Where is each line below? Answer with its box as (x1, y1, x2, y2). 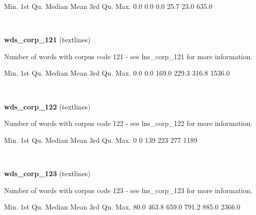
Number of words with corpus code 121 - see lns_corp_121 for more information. (4, 51, 253, 61)
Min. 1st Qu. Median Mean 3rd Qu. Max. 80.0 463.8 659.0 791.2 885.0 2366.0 (4, 202, 241, 212)
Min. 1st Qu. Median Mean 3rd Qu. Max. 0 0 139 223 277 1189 (4, 134, 197, 145)
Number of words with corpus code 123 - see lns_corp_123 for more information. (4, 185, 253, 195)
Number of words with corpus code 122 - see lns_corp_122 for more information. (4, 118, 253, 128)
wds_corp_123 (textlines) (4, 168, 91, 178)
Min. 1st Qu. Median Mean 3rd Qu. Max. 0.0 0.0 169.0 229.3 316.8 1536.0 (4, 68, 230, 78)
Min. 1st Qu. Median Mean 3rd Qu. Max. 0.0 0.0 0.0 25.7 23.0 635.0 (4, 1, 213, 11)
